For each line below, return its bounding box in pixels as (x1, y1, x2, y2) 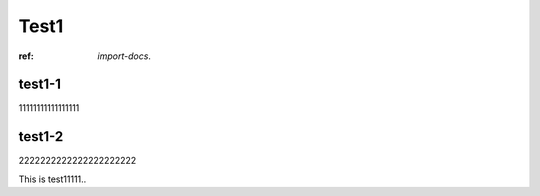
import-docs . (97, 50, 152, 62)
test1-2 (18, 128, 64, 145)
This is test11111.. (18, 173, 87, 185)
